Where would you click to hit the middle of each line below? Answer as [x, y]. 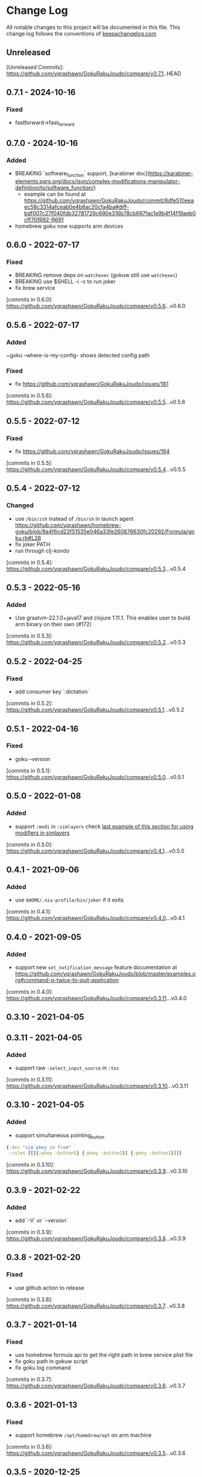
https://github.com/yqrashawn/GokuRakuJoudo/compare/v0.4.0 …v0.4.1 [96, 918]
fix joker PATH [33, 544]
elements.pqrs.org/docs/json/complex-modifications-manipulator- [97, 181]
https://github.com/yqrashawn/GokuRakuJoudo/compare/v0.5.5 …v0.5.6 [96, 402]
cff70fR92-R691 [44, 219]
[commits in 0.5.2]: [30, 703]
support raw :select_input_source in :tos [67, 1068]
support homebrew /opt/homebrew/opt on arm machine [83, 1435]
